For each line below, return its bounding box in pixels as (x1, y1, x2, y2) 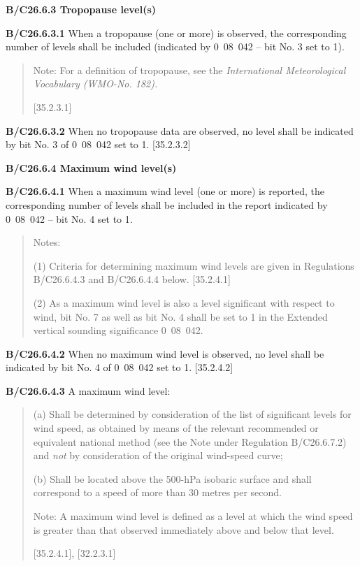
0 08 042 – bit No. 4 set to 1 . (6, 211, 134, 226)
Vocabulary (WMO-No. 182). (33, 76, 158, 91)
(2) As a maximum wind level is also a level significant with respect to (33, 295, 335, 310)
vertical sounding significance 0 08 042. (33, 323, 203, 338)
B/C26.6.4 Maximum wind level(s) (6, 160, 177, 175)
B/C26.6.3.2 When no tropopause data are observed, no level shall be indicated (6, 123, 354, 138)
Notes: (33, 235, 61, 249)
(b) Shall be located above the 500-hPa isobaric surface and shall (33, 471, 312, 486)
